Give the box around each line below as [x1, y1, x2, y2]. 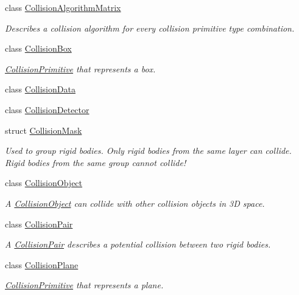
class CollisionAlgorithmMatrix [5, 1, 121, 13]
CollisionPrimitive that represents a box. [5, 62, 156, 75]
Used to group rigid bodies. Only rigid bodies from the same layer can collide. [5, 144, 292, 157]
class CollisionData [5, 83, 76, 95]
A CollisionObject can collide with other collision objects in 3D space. [5, 196, 265, 209]
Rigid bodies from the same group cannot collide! [5, 156, 186, 168]
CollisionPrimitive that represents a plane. [5, 279, 164, 291]
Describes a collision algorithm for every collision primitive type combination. [5, 21, 295, 34]
